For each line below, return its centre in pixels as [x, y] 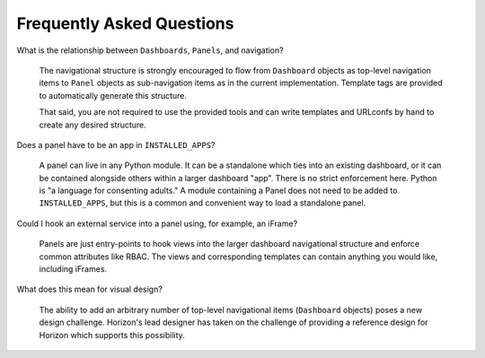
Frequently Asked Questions [125, 23]
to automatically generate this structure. [113, 95]
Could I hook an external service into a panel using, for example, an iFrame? [157, 223]
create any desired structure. [93, 125]
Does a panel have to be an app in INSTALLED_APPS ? [116, 144]
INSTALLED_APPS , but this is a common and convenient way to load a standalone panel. [203, 203]
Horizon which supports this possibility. [112, 335]
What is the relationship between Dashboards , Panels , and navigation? [150, 50]
